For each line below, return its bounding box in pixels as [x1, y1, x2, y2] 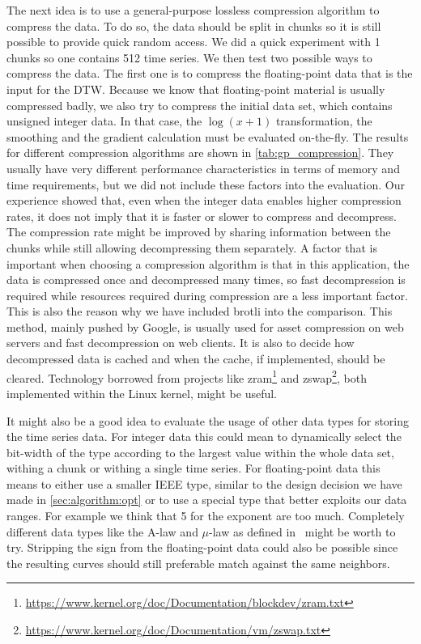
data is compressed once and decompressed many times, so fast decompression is [6, 271, 406, 288]
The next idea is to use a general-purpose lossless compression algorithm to [6, 2, 380, 18]
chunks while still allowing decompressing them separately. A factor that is [6, 239, 377, 256]
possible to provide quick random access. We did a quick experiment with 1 [6, 33, 381, 50]
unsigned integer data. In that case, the [6, 112, 202, 129]
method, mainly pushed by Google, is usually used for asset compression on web [6, 318, 404, 335]
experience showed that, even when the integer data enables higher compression [6, 192, 402, 209]
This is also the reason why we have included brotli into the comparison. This [6, 303, 393, 320]
